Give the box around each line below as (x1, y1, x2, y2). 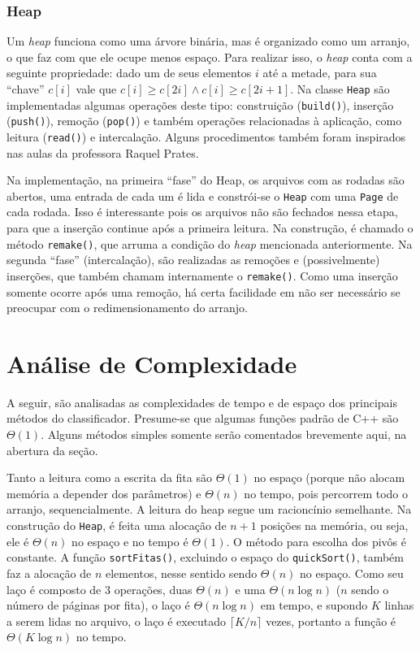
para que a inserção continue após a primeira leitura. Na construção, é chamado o (6, 219, 414, 237)
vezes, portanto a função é (266, 612, 396, 629)
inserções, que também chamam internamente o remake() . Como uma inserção (6, 267, 398, 284)
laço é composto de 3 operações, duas (6, 580, 193, 597)
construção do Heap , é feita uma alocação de (6, 517, 227, 534)
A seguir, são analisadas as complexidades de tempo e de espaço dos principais (6, 393, 397, 410)
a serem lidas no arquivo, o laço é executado (6, 612, 227, 629)
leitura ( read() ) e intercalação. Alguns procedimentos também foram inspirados (6, 128, 406, 145)
